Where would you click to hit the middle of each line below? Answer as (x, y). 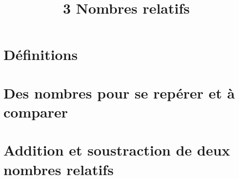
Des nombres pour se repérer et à (119, 92)
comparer (36, 111)
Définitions (41, 54)
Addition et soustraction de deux (117, 150)
